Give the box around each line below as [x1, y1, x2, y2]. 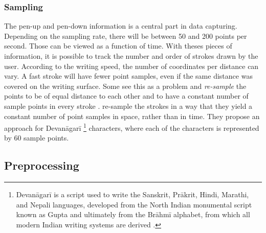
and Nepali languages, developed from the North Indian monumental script [16, 199, 252, 209]
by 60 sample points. [4, 132, 69, 143]
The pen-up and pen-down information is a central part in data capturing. [4, 20, 237, 31]
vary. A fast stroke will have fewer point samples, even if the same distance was [4, 71, 253, 81]
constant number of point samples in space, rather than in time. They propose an [4, 110, 260, 121]
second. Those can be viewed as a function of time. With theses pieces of [4, 40, 232, 51]
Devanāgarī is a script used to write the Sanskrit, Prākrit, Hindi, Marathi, [16, 189, 249, 200]
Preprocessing [4, 157, 79, 173]
